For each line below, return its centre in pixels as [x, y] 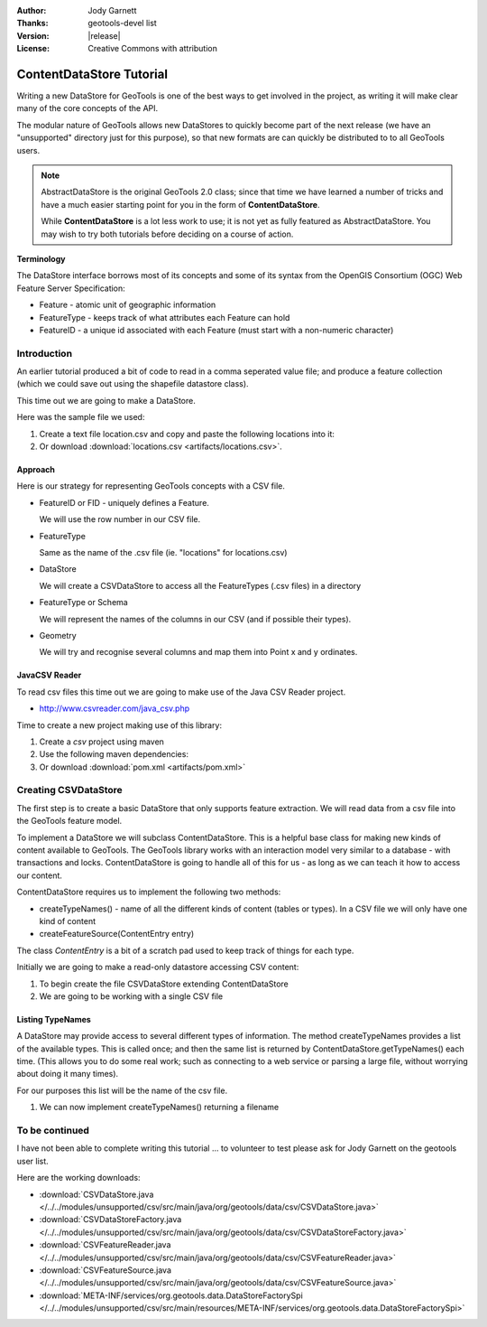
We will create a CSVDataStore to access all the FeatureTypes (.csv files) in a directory [200, 585]
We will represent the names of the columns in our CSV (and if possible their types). [195, 619]
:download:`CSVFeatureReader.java [105, 1245]
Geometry [58, 635]
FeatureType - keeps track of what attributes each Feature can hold [165, 317]
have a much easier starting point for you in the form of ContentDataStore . [180, 204]
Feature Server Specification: [71, 288]
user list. [32, 1161]
